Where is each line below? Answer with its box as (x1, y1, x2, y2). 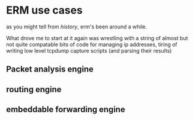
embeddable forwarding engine (6, 105, 126, 115)
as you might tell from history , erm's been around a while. (6, 23, 147, 30)
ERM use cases (6, 4, 83, 17)
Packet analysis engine (6, 64, 94, 74)
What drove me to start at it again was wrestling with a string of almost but (6, 34, 188, 41)
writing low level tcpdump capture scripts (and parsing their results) (6, 47, 172, 54)
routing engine (6, 84, 62, 95)
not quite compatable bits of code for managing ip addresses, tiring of (6, 41, 178, 48)
